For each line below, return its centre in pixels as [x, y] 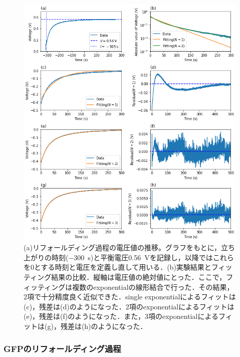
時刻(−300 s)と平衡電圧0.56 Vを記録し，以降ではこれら [143, 257]
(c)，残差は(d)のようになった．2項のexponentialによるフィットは [129, 306]
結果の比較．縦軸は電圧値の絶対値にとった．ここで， [139, 277]
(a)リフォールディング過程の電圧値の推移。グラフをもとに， [122, 247]
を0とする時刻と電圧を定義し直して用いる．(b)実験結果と [117, 267]
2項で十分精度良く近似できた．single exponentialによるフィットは [130, 297]
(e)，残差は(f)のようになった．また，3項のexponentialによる [121, 316]
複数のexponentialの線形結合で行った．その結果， [153, 287]
